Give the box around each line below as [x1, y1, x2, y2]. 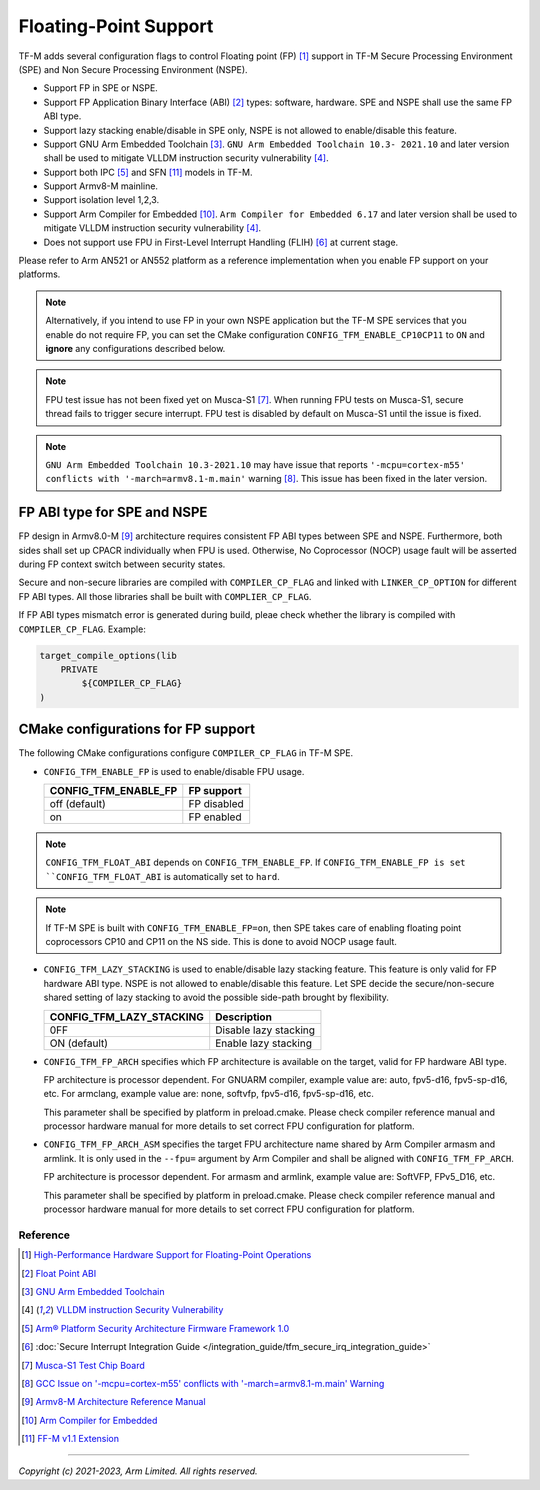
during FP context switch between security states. [18, 558, 226, 570]
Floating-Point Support [18, 15, 214, 37]
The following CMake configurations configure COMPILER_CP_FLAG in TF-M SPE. [18, 747, 354, 759]
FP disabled [188, 797, 244, 810]
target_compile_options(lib [39, 650, 177, 661]
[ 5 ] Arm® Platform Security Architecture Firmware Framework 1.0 [21, 1322, 290, 1334]
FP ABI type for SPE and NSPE [18, 504, 208, 521]
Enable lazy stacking [215, 1036, 312, 1050]
